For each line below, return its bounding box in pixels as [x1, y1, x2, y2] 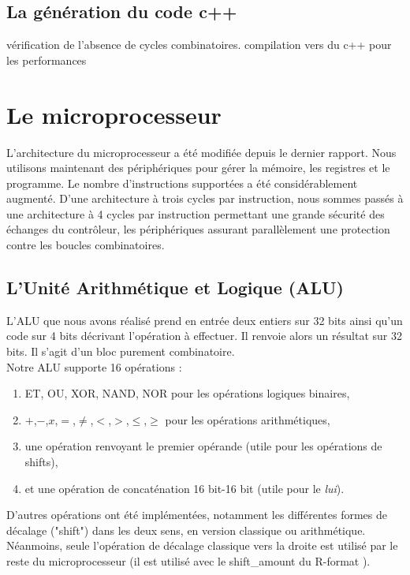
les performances [6, 51, 87, 68]
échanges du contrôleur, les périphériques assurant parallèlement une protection [6, 221, 390, 237]
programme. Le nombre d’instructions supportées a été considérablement [6, 174, 358, 191]
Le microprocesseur [6, 98, 222, 130]
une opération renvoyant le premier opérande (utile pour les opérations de [24, 438, 382, 454]
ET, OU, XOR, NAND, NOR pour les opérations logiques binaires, [24, 385, 350, 401]
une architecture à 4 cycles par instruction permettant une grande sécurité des [6, 205, 385, 222]
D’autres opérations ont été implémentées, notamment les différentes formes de [6, 506, 387, 523]
